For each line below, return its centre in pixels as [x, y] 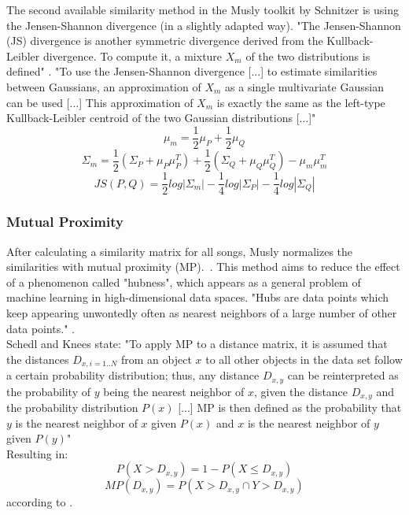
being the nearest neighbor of [174, 391]
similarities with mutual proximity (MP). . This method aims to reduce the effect [203, 267]
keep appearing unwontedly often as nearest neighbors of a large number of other [202, 312]
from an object [156, 359]
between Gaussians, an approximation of [104, 86]
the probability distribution [72, 408]
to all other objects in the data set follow [304, 359]
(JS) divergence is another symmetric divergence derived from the [165, 41]
